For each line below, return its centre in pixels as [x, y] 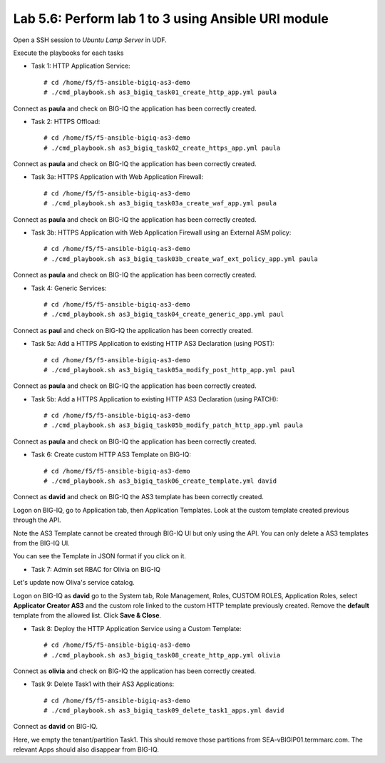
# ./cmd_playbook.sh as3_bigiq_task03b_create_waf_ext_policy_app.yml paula [181, 259]
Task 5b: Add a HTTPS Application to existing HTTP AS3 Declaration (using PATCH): [155, 399]
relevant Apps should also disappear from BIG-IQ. [86, 749]
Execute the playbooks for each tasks [68, 53]
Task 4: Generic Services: [69, 288]
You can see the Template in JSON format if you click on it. [100, 556]
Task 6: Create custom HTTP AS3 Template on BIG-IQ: [111, 455]
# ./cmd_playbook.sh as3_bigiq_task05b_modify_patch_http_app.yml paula [173, 425]
